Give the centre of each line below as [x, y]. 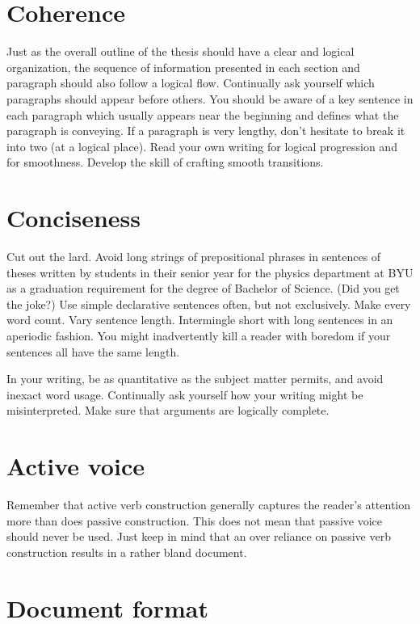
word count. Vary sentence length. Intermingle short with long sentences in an [200, 320]
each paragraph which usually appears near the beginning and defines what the [203, 114]
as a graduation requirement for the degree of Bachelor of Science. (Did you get [203, 288]
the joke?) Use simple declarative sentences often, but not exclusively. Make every [209, 304]
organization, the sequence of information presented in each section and [183, 67]
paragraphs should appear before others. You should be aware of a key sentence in [210, 98]
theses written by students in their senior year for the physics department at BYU [210, 272]
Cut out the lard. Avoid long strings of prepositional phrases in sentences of [194, 256]
